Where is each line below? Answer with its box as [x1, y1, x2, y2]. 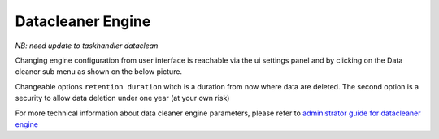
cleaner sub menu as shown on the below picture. [15, 67, 183, 76]
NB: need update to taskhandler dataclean [15, 41, 159, 50]
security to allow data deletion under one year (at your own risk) [15, 93, 230, 103]
